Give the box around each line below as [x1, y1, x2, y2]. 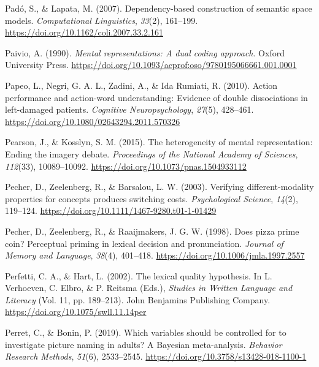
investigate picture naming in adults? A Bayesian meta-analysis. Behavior [5, 338, 282, 350]
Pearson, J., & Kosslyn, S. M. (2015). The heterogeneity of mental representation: [5, 135, 313, 148]
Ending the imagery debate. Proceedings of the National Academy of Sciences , [5, 147, 298, 160]
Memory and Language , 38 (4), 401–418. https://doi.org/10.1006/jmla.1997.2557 [5, 249, 305, 262]
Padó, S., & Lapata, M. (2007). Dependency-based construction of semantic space [5, 2, 312, 14]
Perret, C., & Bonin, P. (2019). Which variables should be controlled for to [5, 326, 286, 339]
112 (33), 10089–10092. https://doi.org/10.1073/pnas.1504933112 [5, 159, 247, 172]
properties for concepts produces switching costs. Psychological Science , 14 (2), [5, 192, 298, 205]
